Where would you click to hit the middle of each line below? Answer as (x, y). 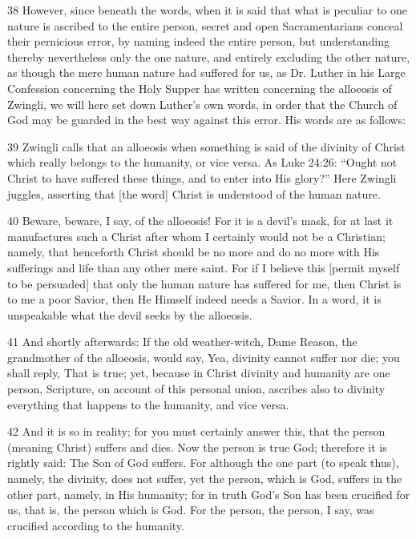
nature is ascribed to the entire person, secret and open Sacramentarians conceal (205, 25)
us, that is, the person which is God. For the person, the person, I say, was (191, 510)
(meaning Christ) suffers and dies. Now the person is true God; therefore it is (197, 446)
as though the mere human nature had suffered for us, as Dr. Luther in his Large (206, 72)
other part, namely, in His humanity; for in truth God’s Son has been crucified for (209, 494)
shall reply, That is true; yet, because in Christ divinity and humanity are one (199, 373)
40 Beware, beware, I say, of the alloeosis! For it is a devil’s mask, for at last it (200, 221)
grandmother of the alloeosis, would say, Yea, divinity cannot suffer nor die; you (204, 357)
